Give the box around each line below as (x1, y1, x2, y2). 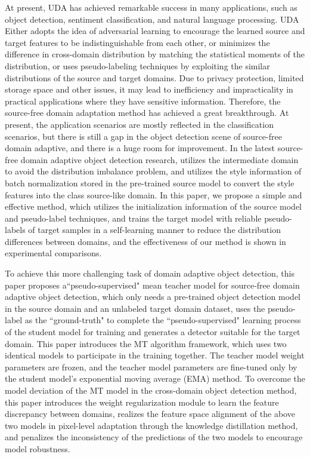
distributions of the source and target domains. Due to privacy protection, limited (5, 71, 304, 84)
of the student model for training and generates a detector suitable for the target (5, 326, 300, 338)
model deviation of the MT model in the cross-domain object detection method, (5, 384, 297, 396)
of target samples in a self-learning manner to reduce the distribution (28, 223, 281, 236)
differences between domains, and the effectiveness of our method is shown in (5, 235, 286, 247)
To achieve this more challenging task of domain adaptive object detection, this (5, 267, 294, 280)
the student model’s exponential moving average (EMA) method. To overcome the (5, 372, 306, 385)
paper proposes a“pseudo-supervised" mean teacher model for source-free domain (5, 278, 300, 291)
